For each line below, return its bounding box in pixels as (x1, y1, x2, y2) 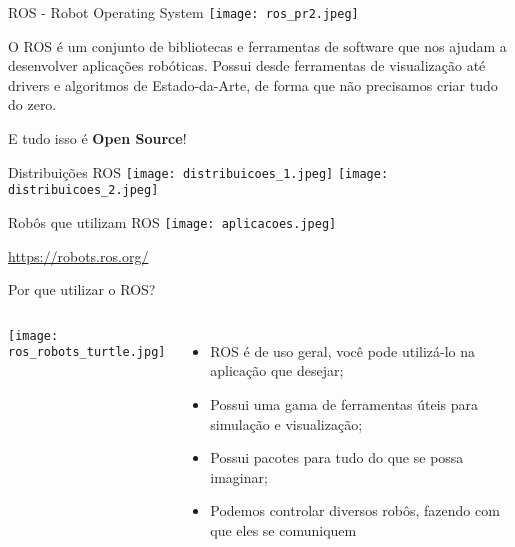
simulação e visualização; (210, 413, 363, 434)
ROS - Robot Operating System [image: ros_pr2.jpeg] (8, 2, 359, 22)
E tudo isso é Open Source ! (8, 128, 187, 149)
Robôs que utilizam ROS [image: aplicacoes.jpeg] (8, 211, 337, 232)
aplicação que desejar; (210, 360, 344, 381)
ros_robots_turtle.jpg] (8, 345, 166, 360)
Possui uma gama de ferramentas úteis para (210, 393, 479, 414)
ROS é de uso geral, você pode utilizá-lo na (210, 340, 476, 361)
